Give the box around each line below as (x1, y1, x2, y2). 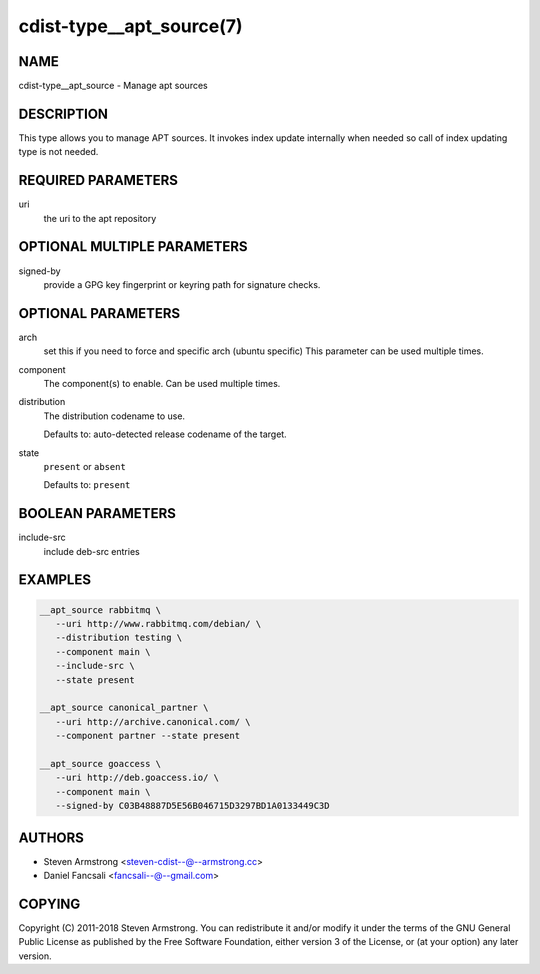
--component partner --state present (55, 730, 240, 742)
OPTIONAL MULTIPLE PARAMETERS (18, 238, 249, 255)
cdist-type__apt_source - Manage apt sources (18, 80, 209, 92)
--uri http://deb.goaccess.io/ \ (55, 772, 220, 784)
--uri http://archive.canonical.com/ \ (55, 716, 251, 727)
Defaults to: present (43, 479, 131, 491)
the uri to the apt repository (43, 212, 157, 224)
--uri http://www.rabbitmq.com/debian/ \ (55, 618, 262, 630)
